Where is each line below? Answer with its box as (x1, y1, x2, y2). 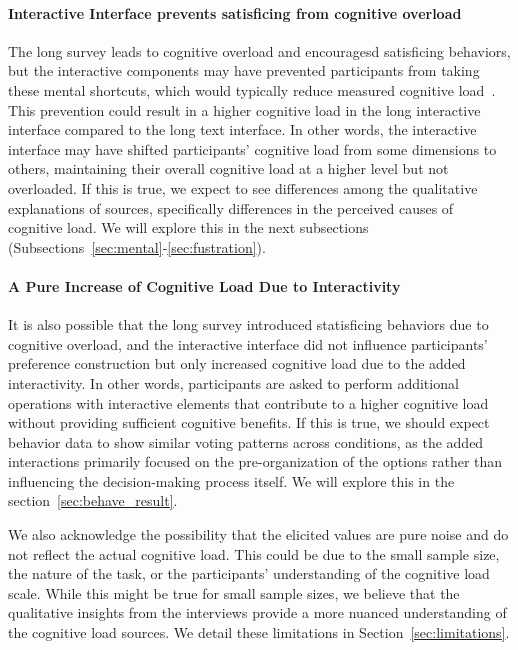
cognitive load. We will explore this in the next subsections (8, 217, 369, 238)
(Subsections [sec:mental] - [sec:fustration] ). (8, 236, 266, 257)
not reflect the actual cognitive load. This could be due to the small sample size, (8, 543, 500, 564)
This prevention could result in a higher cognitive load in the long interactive (8, 99, 481, 120)
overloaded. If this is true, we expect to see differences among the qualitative (8, 177, 478, 198)
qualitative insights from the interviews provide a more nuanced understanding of (8, 602, 507, 623)
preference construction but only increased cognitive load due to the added (8, 353, 466, 374)
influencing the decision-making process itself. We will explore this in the (8, 470, 455, 491)
